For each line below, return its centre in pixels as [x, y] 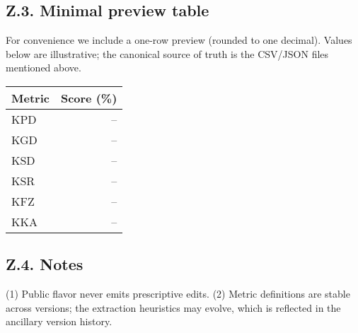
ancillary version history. [59, 321]
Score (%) [89, 98]
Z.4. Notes [45, 264]
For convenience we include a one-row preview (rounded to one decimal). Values [179, 40]
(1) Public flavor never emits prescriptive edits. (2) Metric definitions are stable [178, 294]
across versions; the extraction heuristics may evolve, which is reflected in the [173, 307]
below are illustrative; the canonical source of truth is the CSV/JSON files [167, 53]
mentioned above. [44, 68]
